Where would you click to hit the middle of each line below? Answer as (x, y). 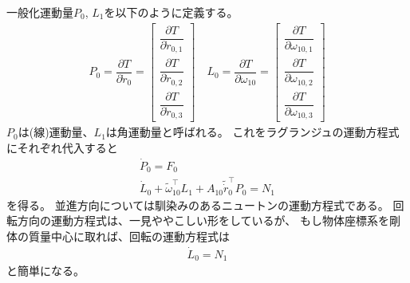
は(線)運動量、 (56, 132)
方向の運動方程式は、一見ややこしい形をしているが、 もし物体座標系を (203, 220)
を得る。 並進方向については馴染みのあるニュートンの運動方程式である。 (198, 204)
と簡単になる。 (45, 271)
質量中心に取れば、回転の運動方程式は (129, 236)
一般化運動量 (40, 12)
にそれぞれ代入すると (62, 147)
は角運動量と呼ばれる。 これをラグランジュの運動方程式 (252, 132)
